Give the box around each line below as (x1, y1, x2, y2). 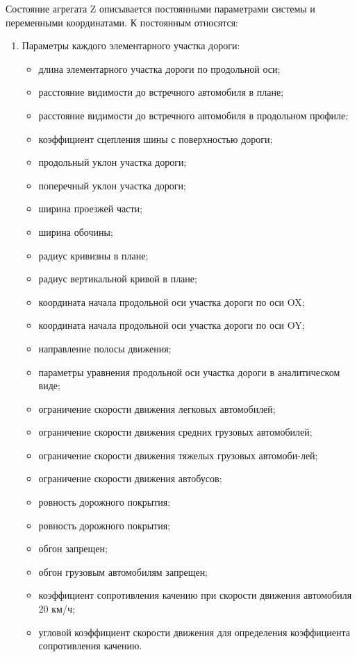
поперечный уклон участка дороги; (38, 178, 186, 192)
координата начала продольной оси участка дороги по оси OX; (38, 294, 305, 309)
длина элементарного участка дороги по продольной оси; (38, 61, 281, 76)
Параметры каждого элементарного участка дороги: (22, 38, 240, 53)
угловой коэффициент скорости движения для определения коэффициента (38, 624, 350, 639)
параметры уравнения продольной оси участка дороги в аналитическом (38, 364, 340, 379)
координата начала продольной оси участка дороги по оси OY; (38, 318, 305, 332)
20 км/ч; (38, 601, 75, 616)
